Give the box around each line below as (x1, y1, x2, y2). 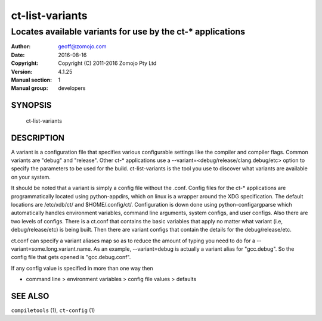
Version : (11, 68, 33, 75)
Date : (11, 51, 25, 58)
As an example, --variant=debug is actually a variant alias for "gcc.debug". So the (93, 245, 295, 253)
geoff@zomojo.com (58, 43, 107, 50)
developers (58, 85, 86, 92)
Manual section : (11, 76, 52, 83)
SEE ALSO (11, 291, 49, 301)
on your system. (11, 173, 51, 180)
